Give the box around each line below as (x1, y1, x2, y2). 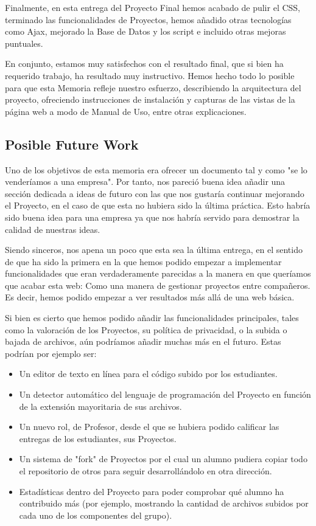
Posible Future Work (5, 134, 139, 153)
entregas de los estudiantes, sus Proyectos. (19, 432, 177, 445)
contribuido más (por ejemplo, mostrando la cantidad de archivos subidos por (19, 497, 309, 510)
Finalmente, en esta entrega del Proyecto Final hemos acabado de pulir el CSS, (5, 1, 301, 13)
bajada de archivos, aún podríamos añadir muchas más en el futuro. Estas (5, 335, 281, 348)
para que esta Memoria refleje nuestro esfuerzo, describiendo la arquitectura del (5, 81, 301, 94)
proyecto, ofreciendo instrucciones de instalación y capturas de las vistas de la (5, 93, 295, 106)
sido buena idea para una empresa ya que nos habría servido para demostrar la (5, 210, 300, 223)
